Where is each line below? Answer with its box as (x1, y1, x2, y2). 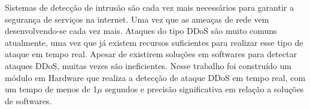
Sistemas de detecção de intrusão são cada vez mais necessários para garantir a (5, 1, 294, 13)
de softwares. (5, 94, 52, 107)
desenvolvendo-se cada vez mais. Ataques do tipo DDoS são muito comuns (5, 24, 277, 37)
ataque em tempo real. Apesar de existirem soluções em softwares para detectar (5, 48, 297, 60)
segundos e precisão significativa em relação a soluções (105, 83, 304, 95)
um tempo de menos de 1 (5, 83, 98, 95)
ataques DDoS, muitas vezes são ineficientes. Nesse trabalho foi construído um (5, 59, 291, 71)
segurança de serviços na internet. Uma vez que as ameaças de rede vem (5, 13, 269, 25)
